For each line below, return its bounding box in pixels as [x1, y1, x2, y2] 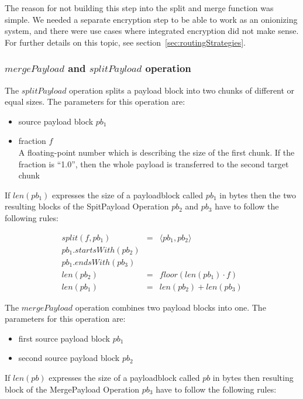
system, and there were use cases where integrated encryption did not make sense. [5, 25, 299, 37]
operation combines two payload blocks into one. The [75, 301, 266, 313]
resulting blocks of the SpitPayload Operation [5, 200, 169, 212]
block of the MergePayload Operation [5, 383, 140, 395]
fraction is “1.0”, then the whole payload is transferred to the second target [18, 157, 289, 170]
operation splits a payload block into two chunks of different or [69, 84, 295, 96]
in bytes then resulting [212, 372, 294, 384]
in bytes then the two [219, 188, 296, 201]
